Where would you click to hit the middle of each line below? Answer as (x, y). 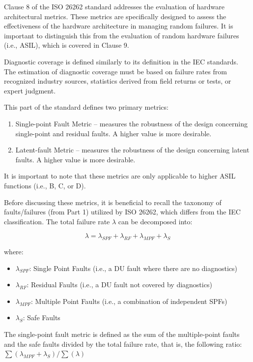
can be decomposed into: (155, 221)
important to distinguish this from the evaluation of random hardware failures (122, 35)
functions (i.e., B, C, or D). (45, 185)
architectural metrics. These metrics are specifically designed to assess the (115, 16)
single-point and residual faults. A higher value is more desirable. (113, 133)
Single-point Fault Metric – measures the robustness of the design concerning (131, 123)
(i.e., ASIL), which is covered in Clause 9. (67, 45)
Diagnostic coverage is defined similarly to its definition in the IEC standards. (121, 61)
